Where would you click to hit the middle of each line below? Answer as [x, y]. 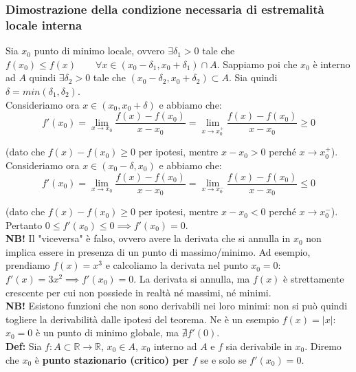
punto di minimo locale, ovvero [99, 51]
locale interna [44, 24]
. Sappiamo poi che [257, 64]
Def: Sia [24, 346]
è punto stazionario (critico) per [112, 359]
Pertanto [24, 225]
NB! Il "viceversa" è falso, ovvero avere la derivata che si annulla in [148, 238]
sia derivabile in [259, 346]
